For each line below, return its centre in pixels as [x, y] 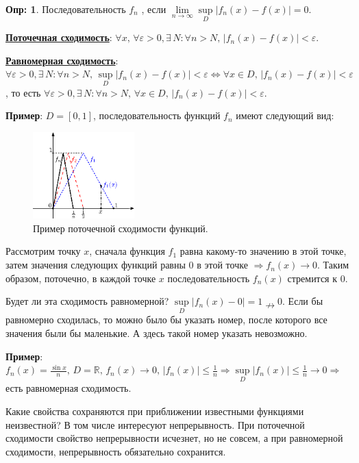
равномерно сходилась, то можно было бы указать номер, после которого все [166, 320]
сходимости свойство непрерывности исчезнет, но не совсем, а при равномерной [174, 438]
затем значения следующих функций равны [96, 265]
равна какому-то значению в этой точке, [263, 251]
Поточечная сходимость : [59, 37]
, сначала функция [127, 251]
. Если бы [303, 301]
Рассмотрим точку [43, 251]
